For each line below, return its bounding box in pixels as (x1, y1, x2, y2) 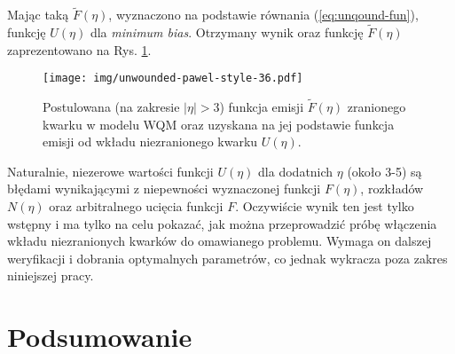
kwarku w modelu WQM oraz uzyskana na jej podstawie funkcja (43, 114, 395, 133)
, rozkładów (360, 179, 424, 198)
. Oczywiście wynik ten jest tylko (235, 197, 414, 216)
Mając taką (7, 5, 69, 24)
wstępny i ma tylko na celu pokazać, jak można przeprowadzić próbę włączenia (7, 214, 437, 232)
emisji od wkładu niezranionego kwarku (43, 132, 258, 151)
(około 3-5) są (347, 161, 422, 180)
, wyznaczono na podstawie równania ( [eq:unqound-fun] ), (108, 5, 419, 24)
